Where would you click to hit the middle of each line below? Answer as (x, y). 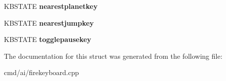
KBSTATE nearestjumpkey (49, 22)
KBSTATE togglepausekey (48, 39)
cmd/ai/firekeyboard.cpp (41, 72)
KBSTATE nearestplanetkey (51, 6)
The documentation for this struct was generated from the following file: (113, 56)
